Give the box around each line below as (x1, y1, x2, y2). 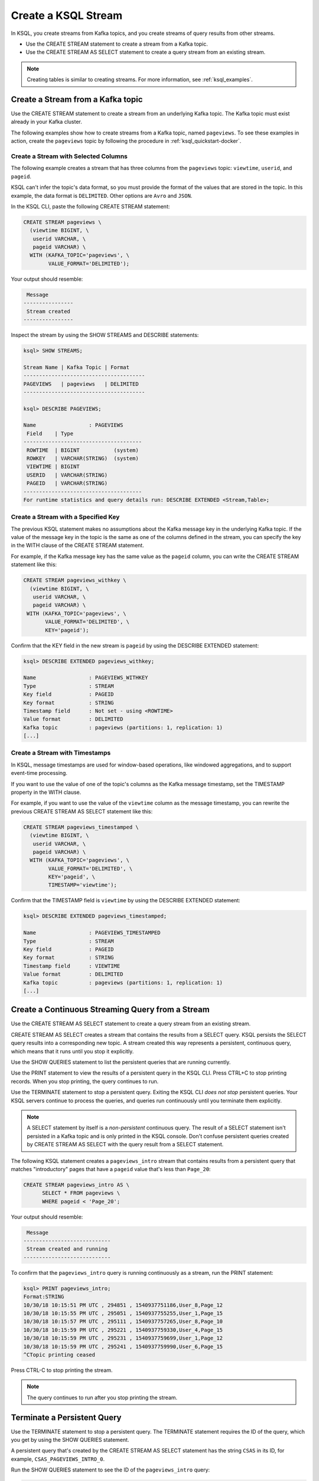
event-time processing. (11, 770, 68, 777)
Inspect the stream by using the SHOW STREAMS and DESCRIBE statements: (11, 331, 199, 338)
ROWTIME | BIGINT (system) (27, 447, 139, 453)
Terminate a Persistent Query (11, 1412, 122, 1422)
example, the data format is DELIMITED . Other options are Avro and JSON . (11, 192, 193, 199)
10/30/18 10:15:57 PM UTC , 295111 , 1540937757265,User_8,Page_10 (23, 1318, 223, 1325)
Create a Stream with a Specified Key (11, 513, 120, 521)
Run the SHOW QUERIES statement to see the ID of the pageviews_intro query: (11, 1466, 210, 1473)
